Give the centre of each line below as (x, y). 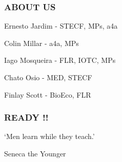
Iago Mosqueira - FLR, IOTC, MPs (60, 60)
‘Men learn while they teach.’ (49, 136)
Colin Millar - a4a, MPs (42, 43)
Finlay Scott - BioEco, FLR (48, 94)
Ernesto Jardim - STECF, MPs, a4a (61, 26)
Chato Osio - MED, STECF (48, 77)
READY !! (26, 117)
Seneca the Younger (35, 153)
